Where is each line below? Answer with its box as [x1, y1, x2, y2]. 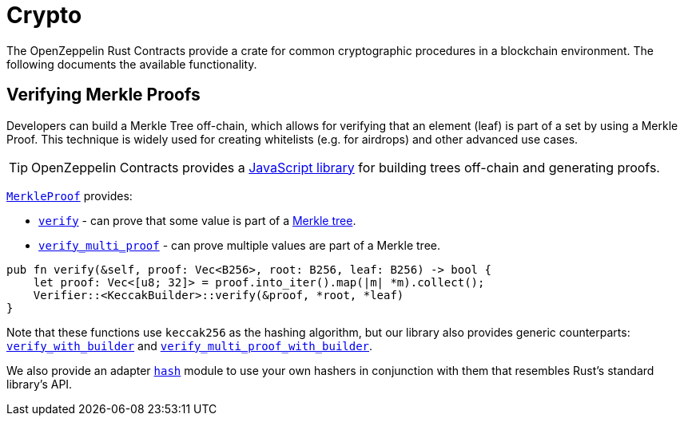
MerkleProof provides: [6, 188, 133, 203]
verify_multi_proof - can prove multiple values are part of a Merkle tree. [38, 238, 440, 252]
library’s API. [6, 377, 73, 391]
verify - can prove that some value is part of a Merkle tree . [38, 213, 356, 227]
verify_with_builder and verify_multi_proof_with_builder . [6, 338, 373, 353]
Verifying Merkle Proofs [6, 85, 201, 105]
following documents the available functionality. [6, 57, 257, 71]
